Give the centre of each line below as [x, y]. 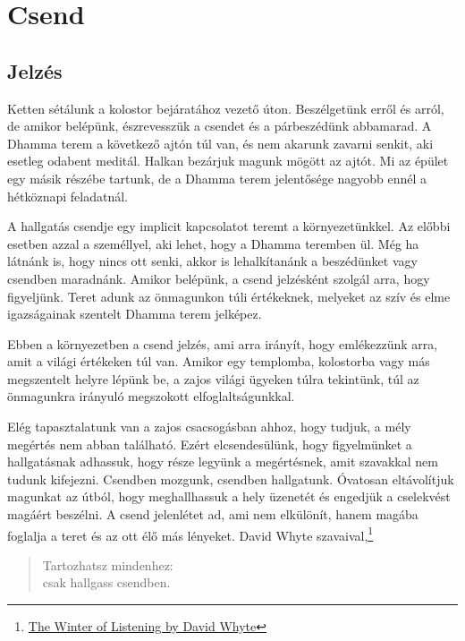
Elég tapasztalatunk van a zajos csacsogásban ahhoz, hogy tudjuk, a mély [209, 427]
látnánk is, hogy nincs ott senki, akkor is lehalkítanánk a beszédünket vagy [212, 261]
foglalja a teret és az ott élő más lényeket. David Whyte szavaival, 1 [190, 534]
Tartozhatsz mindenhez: [108, 564]
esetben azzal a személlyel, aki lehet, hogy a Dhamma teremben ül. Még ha [213, 243]
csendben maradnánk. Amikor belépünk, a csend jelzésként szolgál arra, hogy [219, 278]
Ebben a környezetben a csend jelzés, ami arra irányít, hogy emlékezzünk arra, [223, 343]
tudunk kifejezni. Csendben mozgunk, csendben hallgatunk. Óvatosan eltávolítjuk [231, 479]
